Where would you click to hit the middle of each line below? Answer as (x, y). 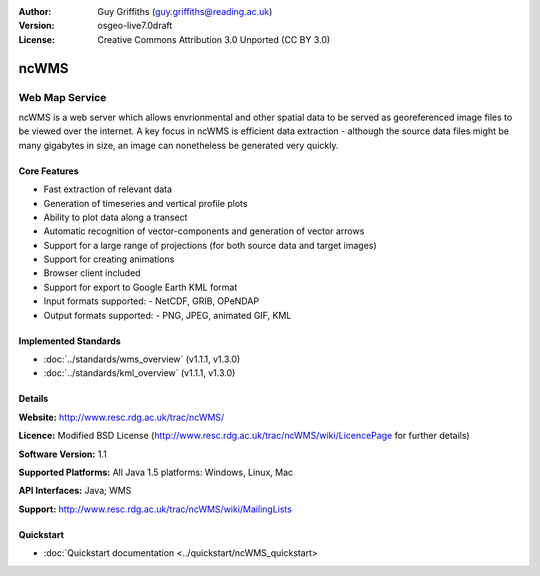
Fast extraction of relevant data (108, 189)
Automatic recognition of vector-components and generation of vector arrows (204, 231)
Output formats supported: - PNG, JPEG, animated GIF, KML (167, 315)
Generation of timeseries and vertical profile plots (145, 203)
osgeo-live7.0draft (135, 26)
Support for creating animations (109, 259)
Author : (35, 11)
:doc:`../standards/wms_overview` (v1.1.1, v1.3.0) (142, 359)
